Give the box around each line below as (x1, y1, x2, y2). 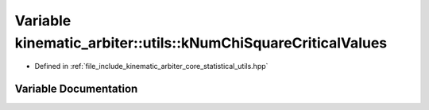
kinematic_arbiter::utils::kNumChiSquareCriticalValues (14, 34, 388, 51)
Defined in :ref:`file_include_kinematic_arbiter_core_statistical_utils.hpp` (34, 62, 269, 71)
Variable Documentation (14, 82, 138, 96)
